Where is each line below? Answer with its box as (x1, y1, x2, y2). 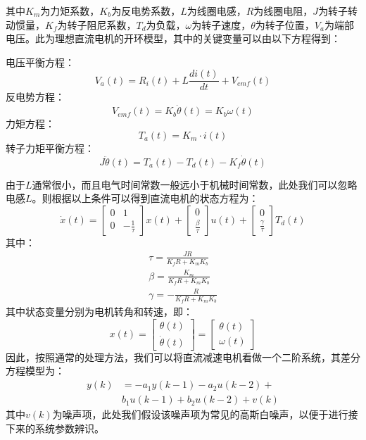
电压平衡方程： (6, 54, 75, 69)
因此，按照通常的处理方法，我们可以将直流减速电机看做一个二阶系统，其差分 (6, 349, 360, 364)
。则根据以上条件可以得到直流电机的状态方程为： (32, 191, 259, 206)
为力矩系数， (40, 4, 100, 18)
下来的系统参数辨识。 (6, 420, 104, 435)
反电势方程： (6, 89, 65, 104)
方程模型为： (6, 363, 65, 378)
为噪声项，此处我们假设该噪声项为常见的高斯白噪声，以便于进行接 (52, 407, 358, 422)
